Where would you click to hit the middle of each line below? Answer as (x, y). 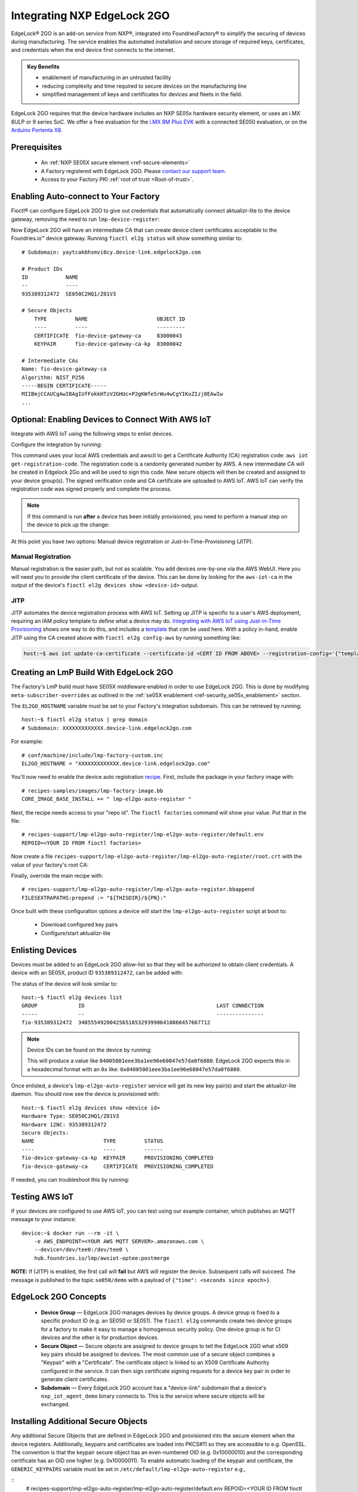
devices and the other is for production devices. (100, 1337)
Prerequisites (36, 147)
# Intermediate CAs (50, 360)
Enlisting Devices (44, 950)
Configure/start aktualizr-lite (75, 933)
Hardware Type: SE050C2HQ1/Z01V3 (70, 1116)
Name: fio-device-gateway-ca (64, 369)
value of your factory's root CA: (50, 865)
